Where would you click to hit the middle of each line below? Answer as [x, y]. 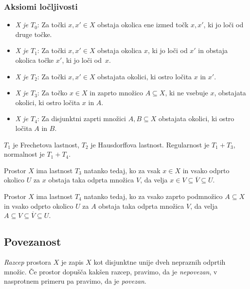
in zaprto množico [116, 93]
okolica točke [35, 60]
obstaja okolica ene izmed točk [143, 25]
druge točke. [34, 34]
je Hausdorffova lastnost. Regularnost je [150, 144]
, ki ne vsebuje [187, 93]
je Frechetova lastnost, [46, 144]
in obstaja [213, 50]
